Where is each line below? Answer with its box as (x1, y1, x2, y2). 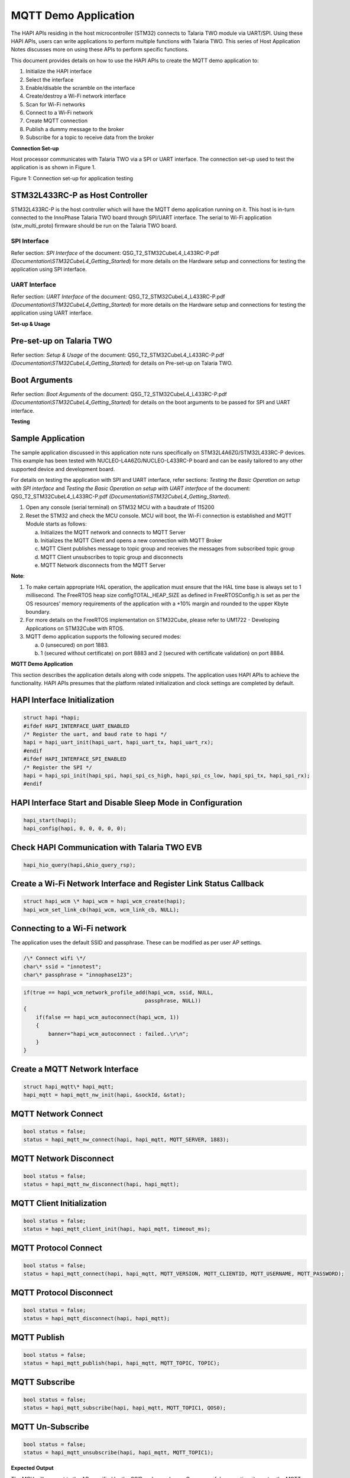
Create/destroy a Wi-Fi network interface (25, 92, 127, 100)
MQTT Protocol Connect (11, 1243, 103, 1253)
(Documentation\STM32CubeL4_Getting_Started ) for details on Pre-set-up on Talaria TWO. (11, 359, 233, 367)
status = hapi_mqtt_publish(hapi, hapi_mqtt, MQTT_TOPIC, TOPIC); (23, 1360, 220, 1367)
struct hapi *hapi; (23, 714, 80, 721)
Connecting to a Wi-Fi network (11, 923, 127, 934)
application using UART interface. (11, 309, 93, 316)
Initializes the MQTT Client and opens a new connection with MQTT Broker (40, 537, 223, 544)
